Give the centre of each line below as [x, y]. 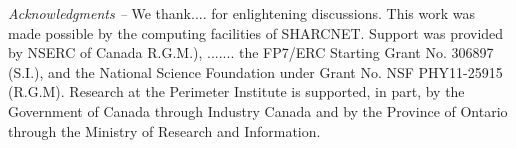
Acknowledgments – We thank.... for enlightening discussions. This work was [242, 13]
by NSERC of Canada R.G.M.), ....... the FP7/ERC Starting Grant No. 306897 [251, 52]
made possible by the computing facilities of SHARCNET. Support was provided [256, 32]
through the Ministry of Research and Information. [164, 130]
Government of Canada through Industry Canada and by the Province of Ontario [258, 110]
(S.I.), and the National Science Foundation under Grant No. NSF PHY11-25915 [255, 71]
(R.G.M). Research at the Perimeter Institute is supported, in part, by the [236, 91]
